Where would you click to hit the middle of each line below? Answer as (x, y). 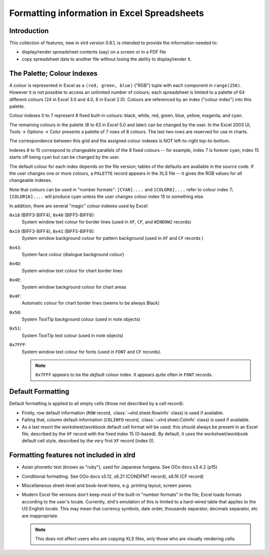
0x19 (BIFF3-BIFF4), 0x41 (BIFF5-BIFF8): (52, 231)
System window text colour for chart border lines (72, 270)
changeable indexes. (31, 180)
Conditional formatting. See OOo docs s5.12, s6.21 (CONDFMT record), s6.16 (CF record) (113, 476)
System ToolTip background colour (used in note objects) (81, 319)
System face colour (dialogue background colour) (73, 254)
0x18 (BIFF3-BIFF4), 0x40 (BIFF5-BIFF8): (52, 215)
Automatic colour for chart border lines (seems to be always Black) (91, 303)
